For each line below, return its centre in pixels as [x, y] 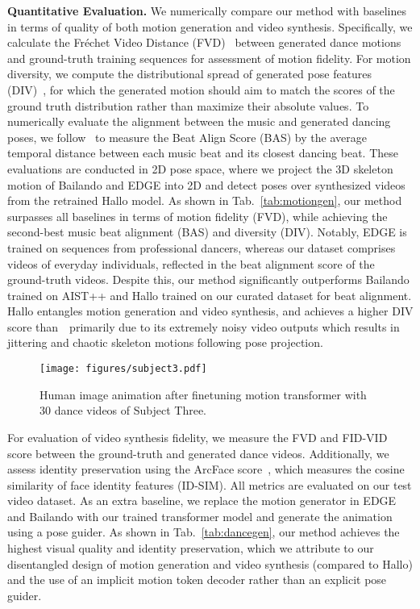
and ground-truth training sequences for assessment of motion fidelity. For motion [209, 58]
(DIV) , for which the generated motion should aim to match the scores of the [201, 89]
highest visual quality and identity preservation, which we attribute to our [191, 548]
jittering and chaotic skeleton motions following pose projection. [165, 342]
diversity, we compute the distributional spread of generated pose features [190, 74]
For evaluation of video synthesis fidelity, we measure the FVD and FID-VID [198, 437]
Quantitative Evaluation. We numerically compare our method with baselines [207, 10]
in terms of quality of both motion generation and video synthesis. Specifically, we [210, 26]
